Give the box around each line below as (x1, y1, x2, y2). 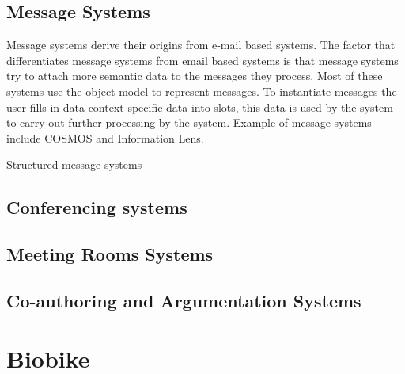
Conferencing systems (6, 195, 187, 219)
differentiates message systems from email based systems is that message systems (6, 52, 399, 68)
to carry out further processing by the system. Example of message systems (6, 114, 372, 131)
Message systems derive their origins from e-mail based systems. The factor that (6, 36, 396, 53)
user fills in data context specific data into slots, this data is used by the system (6, 98, 393, 115)
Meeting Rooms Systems (6, 242, 214, 266)
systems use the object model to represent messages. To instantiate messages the (6, 82, 397, 99)
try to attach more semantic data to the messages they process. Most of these (6, 67, 383, 84)
